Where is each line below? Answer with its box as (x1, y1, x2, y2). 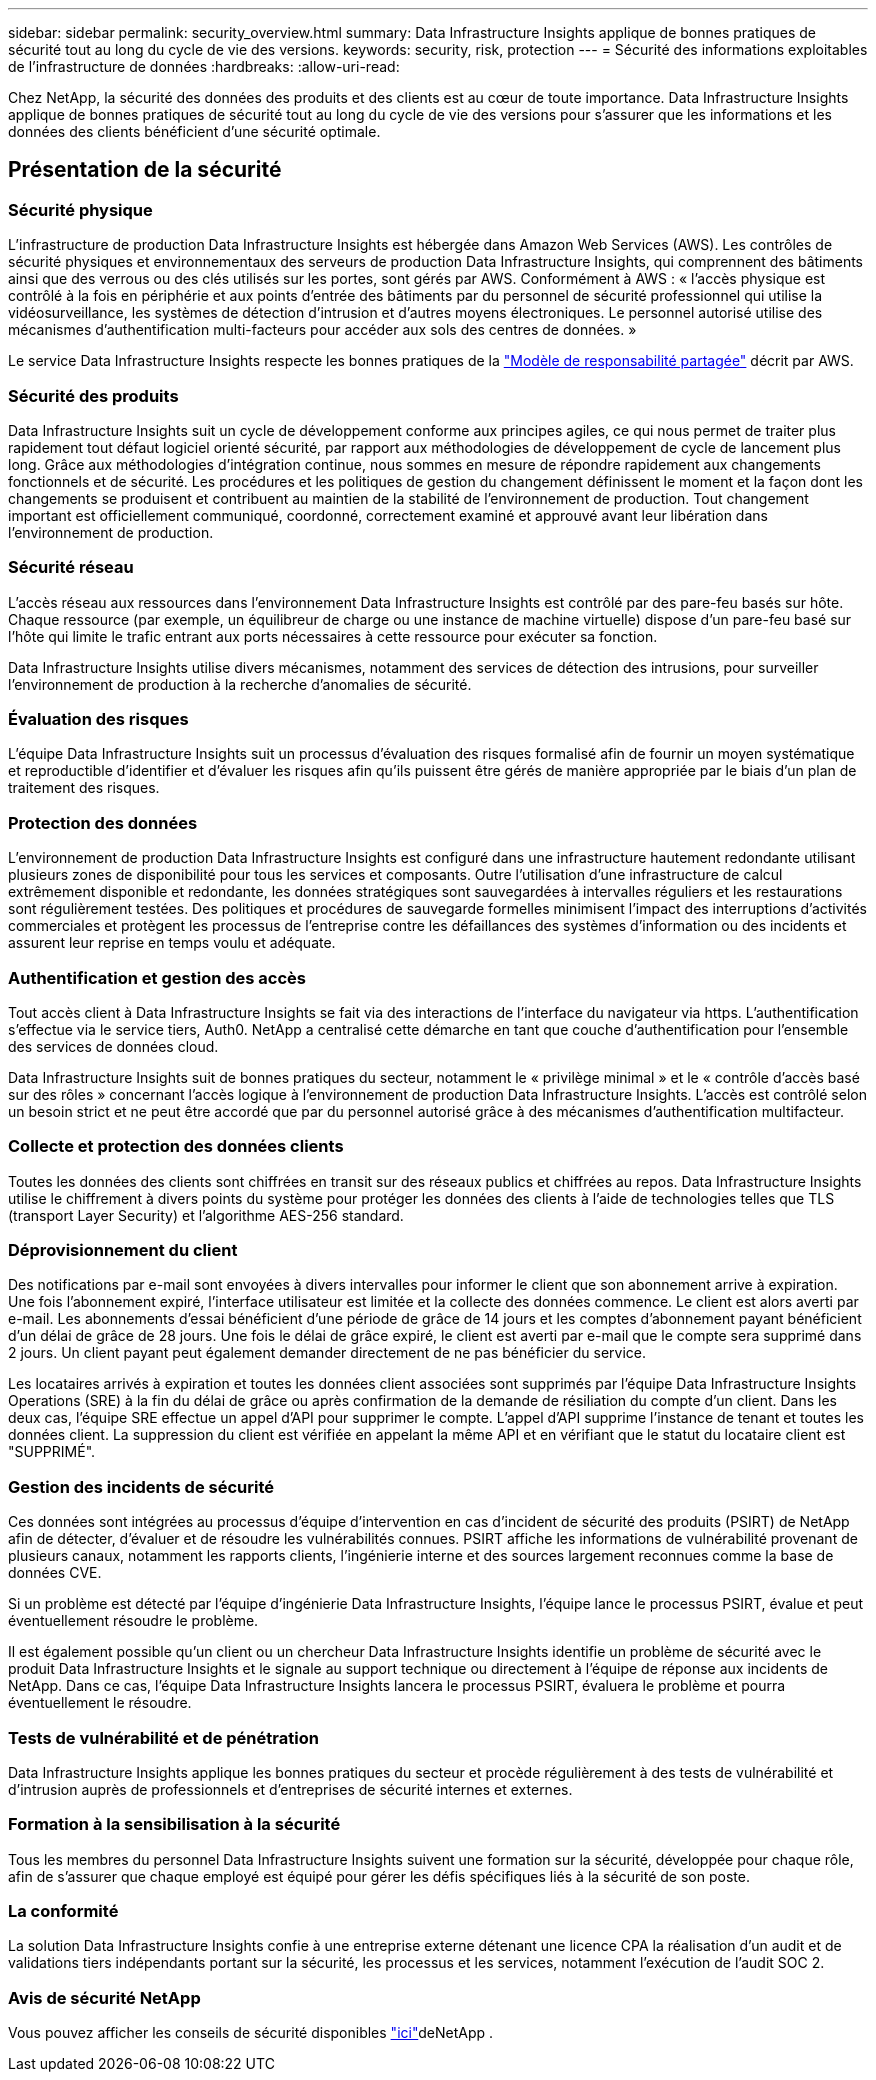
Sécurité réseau (8, 557, 134, 578)
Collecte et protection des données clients (8, 1136, 344, 1157)
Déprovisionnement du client (8, 1240, 238, 1261)
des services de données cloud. (8, 1037, 219, 1055)
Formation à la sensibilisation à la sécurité (8, 1814, 341, 1835)
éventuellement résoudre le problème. (8, 1612, 259, 1630)
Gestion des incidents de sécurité (8, 1476, 275, 1497)
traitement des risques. (8, 779, 160, 797)
